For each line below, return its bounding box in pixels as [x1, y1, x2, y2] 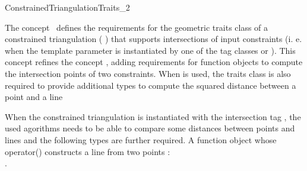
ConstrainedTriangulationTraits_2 [5, 1, 130, 13]
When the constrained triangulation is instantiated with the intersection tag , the [5, 110, 301, 122]
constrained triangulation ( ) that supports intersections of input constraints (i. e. [5, 33, 302, 45]
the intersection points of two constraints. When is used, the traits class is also [5, 67, 291, 79]
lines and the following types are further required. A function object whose [5, 133, 277, 146]
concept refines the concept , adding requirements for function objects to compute [5, 56, 303, 68]
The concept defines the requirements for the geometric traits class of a [5, 21, 268, 33]
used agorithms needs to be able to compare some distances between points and [5, 122, 295, 134]
